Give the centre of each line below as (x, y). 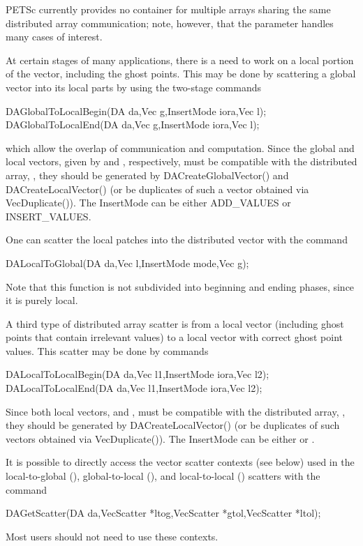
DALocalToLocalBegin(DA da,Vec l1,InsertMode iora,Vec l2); (138, 374)
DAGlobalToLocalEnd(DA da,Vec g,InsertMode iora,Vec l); (133, 124)
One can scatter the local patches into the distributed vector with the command (177, 240)
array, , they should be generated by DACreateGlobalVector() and (147, 175)
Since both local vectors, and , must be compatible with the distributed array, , (176, 411)
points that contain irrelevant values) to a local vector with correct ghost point (175, 337)
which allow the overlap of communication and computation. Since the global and (180, 147)
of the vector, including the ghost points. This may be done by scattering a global (181, 74)
